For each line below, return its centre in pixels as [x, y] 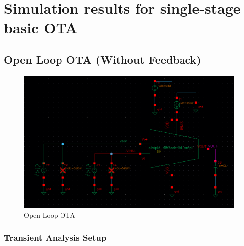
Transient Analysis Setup [55, 237]
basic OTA [41, 28]
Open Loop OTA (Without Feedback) [103, 59]
